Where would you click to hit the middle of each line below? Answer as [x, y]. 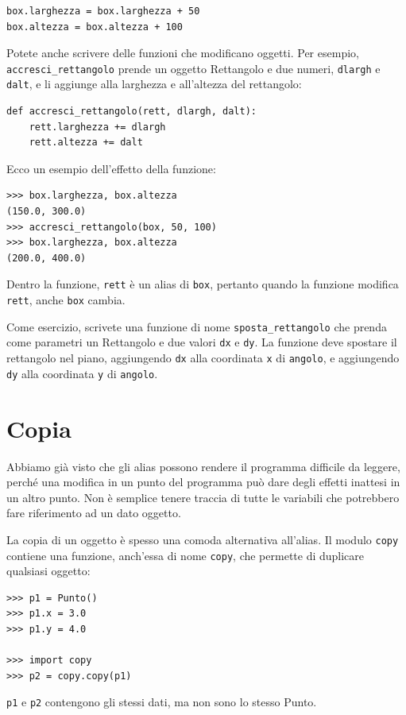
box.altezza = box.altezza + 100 [95, 27]
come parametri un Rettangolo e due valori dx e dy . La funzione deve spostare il [202, 342]
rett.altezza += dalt [86, 143]
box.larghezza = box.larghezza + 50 [103, 11]
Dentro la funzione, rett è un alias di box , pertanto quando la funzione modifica [203, 284]
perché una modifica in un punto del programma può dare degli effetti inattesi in [203, 482]
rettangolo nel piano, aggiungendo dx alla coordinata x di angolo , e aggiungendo [203, 358]
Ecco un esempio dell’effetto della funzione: [111, 168]
